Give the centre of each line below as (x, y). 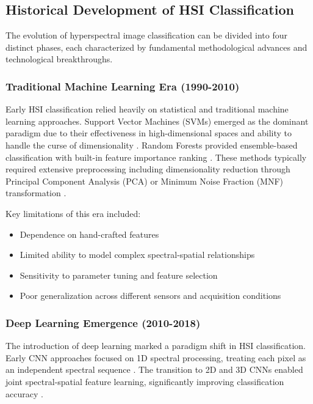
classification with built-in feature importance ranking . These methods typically (156, 157)
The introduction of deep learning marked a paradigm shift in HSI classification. (156, 346)
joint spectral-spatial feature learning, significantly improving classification (145, 381)
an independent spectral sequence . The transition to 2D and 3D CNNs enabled (154, 369)
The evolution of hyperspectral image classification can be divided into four (146, 35)
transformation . (36, 193)
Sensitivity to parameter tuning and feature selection (119, 275)
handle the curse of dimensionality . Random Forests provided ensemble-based (152, 145)
